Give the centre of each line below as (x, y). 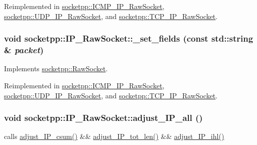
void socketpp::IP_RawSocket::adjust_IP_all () (103, 118)
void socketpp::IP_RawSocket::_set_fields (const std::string (129, 38)
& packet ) (24, 50)
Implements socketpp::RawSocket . (56, 68)
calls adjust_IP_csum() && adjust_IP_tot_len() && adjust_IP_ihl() (114, 136)
